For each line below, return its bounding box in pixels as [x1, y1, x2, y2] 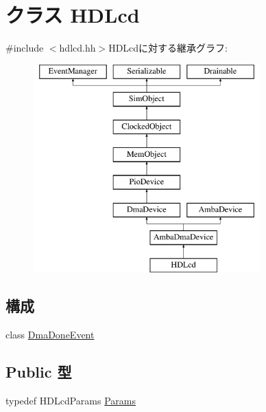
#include [5, 41, 44, 55]
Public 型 [5, 360, 72, 382]
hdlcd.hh [59, 41, 96, 55]
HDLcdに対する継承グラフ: [108, 41, 228, 55]
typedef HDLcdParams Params [5, 393, 136, 407]
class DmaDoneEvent [5, 327, 95, 341]
